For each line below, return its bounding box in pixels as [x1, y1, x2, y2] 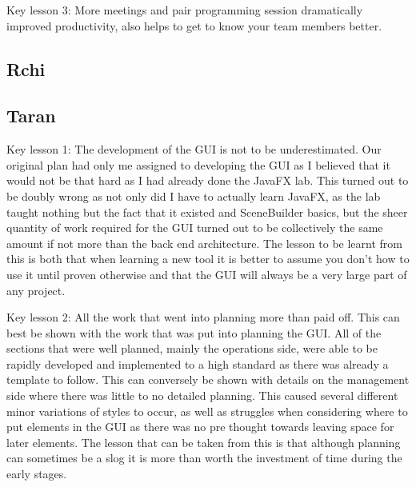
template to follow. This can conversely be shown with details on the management [6, 371, 410, 388]
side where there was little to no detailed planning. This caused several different [6, 387, 398, 404]
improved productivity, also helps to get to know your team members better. [6, 17, 382, 34]
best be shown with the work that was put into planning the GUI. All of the [6, 324, 382, 341]
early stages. [6, 465, 67, 482]
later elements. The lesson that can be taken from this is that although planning [6, 433, 401, 450]
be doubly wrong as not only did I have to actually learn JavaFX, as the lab [6, 187, 381, 204]
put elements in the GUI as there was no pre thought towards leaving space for [6, 418, 394, 435]
